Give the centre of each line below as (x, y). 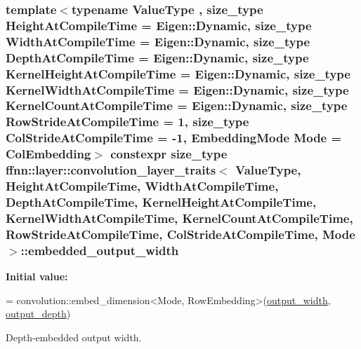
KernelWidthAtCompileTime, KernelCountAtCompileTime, (179, 218)
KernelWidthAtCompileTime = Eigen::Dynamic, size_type (177, 89)
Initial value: (37, 276)
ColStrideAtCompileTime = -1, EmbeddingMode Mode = (174, 138)
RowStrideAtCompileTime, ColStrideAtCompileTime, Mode (180, 234)
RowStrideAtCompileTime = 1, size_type (127, 122)
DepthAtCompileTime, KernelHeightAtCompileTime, (161, 201)
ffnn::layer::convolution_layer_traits (111, 170)
